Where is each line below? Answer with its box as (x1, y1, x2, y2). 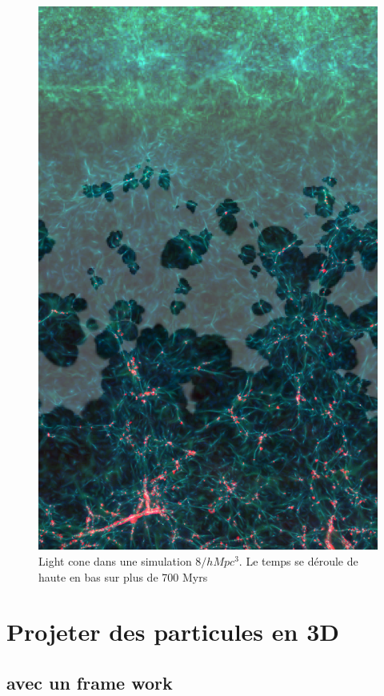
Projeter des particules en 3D (6, 615, 339, 648)
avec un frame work (6, 670, 173, 694)
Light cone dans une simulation (38, 553, 192, 570)
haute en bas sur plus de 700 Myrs (38, 568, 208, 585)
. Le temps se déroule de (238, 553, 358, 570)
